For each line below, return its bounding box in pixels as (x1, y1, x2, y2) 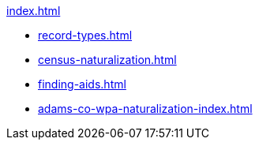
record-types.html (38, 28, 133, 42)
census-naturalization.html (38, 53, 177, 66)
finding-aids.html (38, 77, 126, 91)
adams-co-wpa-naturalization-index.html (38, 102, 253, 115)
